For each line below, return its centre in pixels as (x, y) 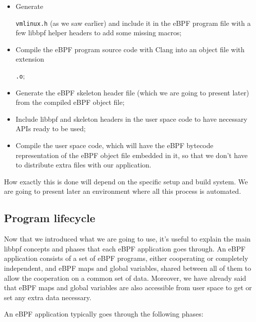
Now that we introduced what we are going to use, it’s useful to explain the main (128, 239)
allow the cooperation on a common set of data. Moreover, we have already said (125, 278)
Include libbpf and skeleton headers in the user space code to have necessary (131, 119)
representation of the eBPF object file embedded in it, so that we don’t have (132, 155)
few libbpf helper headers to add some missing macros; (99, 33)
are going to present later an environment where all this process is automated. (123, 191)
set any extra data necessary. (48, 297)
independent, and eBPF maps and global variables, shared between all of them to (128, 268)
